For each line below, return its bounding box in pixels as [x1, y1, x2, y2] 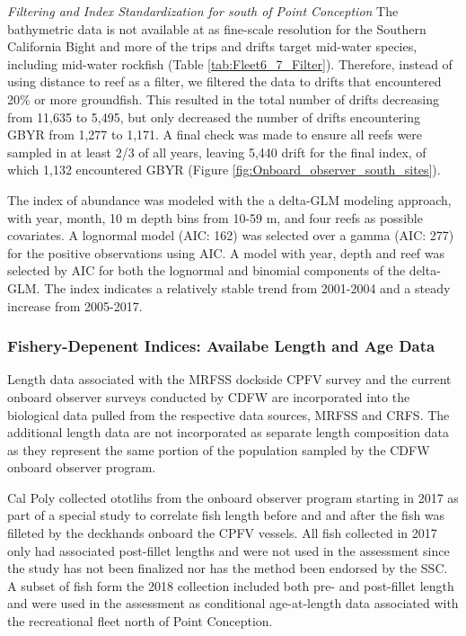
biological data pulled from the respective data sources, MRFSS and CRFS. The [7, 405, 450, 424]
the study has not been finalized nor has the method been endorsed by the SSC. [7, 559, 448, 578]
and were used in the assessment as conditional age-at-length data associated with [7, 594, 459, 613]
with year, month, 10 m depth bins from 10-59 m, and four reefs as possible [7, 208, 423, 227]
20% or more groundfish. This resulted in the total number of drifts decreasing [7, 89, 439, 108]
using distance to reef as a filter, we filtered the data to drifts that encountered [7, 72, 442, 91]
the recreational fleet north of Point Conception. [7, 612, 273, 631]
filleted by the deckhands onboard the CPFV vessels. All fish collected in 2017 [7, 524, 437, 542]
